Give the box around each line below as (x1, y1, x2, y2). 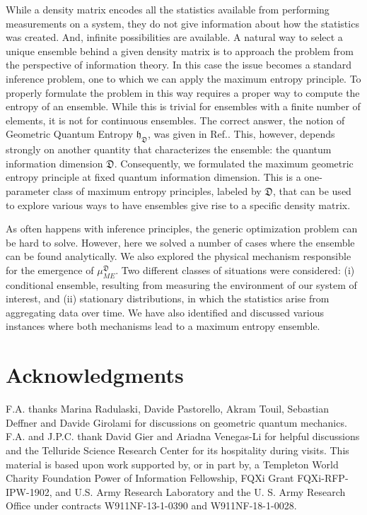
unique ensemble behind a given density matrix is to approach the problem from (6, 43, 354, 58)
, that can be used (272, 183, 351, 198)
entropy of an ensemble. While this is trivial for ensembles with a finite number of (6, 99, 361, 114)
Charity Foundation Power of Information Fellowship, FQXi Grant (6, 470, 294, 485)
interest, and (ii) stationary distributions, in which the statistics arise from (6, 291, 330, 306)
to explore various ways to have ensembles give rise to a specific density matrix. (6, 197, 351, 212)
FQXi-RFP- (297, 470, 349, 485)
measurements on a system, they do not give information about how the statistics (6, 16, 359, 30)
